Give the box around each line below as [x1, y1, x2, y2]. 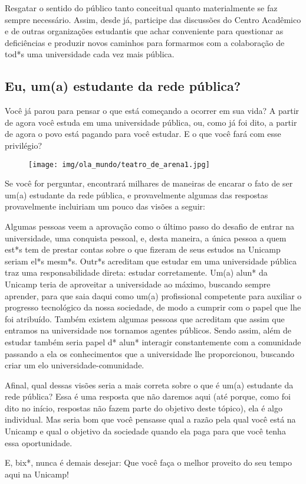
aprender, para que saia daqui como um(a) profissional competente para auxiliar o [5, 289, 302, 302]
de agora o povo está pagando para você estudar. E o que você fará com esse [5, 127, 281, 140]
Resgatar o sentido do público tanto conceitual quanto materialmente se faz [5, 2, 278, 14]
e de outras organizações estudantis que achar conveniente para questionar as [5, 25, 284, 37]
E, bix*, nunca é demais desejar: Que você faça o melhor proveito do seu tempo [5, 456, 292, 469]
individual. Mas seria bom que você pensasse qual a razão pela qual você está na [5, 413, 296, 426]
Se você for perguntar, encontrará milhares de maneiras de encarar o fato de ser [5, 177, 293, 189]
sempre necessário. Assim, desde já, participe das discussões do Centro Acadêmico [5, 13, 301, 25]
